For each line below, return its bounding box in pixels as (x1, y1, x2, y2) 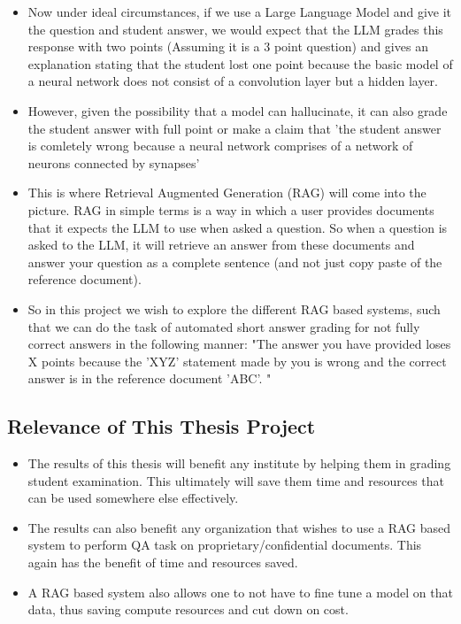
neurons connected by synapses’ (27, 153, 200, 172)
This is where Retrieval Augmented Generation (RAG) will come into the (27, 183, 426, 202)
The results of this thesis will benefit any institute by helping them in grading (27, 454, 451, 473)
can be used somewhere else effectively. (27, 489, 239, 507)
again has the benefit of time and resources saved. (27, 553, 298, 572)
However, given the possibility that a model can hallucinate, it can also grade (27, 101, 448, 119)
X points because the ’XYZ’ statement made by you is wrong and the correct (27, 351, 447, 370)
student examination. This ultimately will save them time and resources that (27, 471, 445, 489)
